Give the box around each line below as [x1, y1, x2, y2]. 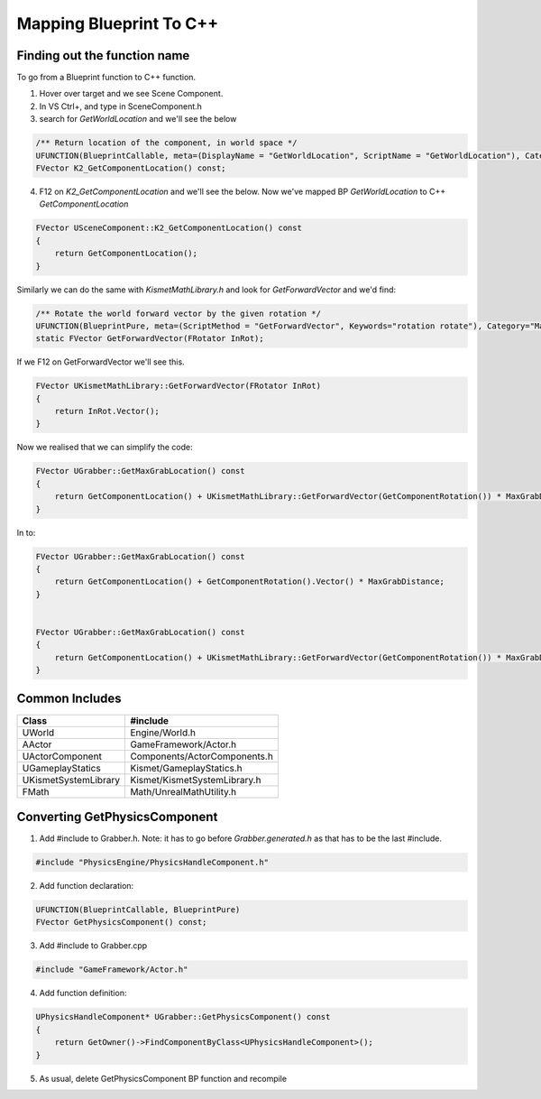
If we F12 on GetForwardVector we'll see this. [16, 356, 185, 367]
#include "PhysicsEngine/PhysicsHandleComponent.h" [35, 857, 270, 868]
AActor [22, 738, 52, 751]
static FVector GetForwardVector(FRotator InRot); [35, 334, 265, 344]
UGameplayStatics [22, 762, 101, 774]
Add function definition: [39, 988, 127, 999]
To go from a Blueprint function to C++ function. [16, 72, 197, 83]
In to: [16, 527, 36, 538]
